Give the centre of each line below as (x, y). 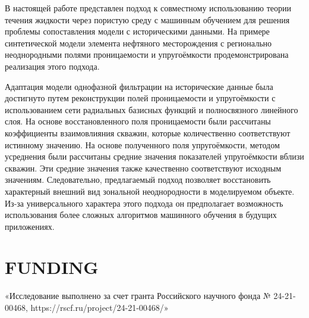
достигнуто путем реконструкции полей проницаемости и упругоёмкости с (140, 98)
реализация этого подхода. (52, 66)
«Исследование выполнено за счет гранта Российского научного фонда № (138, 296)
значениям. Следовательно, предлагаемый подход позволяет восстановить (138, 180)
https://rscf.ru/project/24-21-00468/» (100, 307)
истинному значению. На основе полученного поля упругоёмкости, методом (142, 144)
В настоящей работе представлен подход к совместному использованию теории (148, 8)
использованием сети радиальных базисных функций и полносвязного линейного (152, 109)
